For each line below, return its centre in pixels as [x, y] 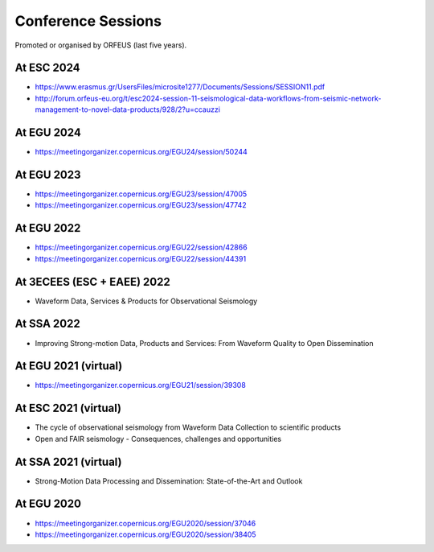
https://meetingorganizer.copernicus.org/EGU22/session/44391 [141, 258]
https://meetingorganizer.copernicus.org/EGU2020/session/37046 [145, 523]
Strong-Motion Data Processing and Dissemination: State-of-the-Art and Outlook [169, 481]
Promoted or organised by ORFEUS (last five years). [101, 45]
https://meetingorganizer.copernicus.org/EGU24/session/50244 [141, 152]
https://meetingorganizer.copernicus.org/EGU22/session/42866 [141, 247]
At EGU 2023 [48, 174]
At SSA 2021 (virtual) [68, 461]
